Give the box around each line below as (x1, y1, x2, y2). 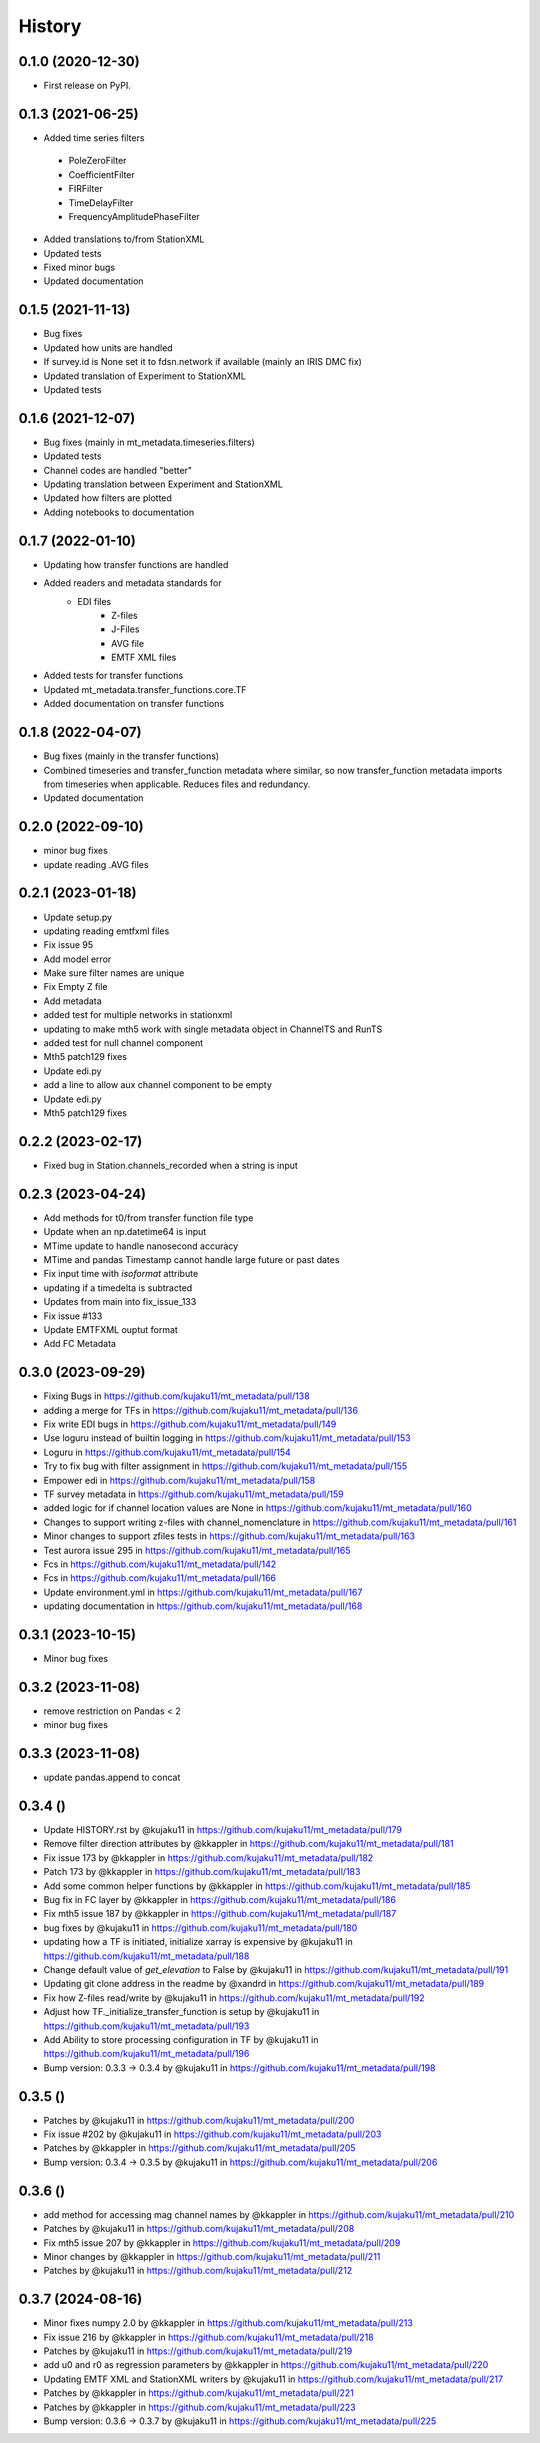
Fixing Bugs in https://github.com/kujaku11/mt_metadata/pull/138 (43, 1390, 310, 1402)
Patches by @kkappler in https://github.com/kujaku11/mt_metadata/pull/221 (43, 2387, 354, 2399)
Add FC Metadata (43, 1338, 117, 1350)
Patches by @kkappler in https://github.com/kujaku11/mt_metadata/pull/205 (43, 2142, 356, 2154)
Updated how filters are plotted (43, 492, 172, 504)
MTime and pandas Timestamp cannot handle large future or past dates (43, 1253, 340, 1265)
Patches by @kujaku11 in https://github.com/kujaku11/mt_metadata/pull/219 (43, 2345, 353, 2357)
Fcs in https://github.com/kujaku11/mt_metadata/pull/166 (43, 1572, 277, 1584)
